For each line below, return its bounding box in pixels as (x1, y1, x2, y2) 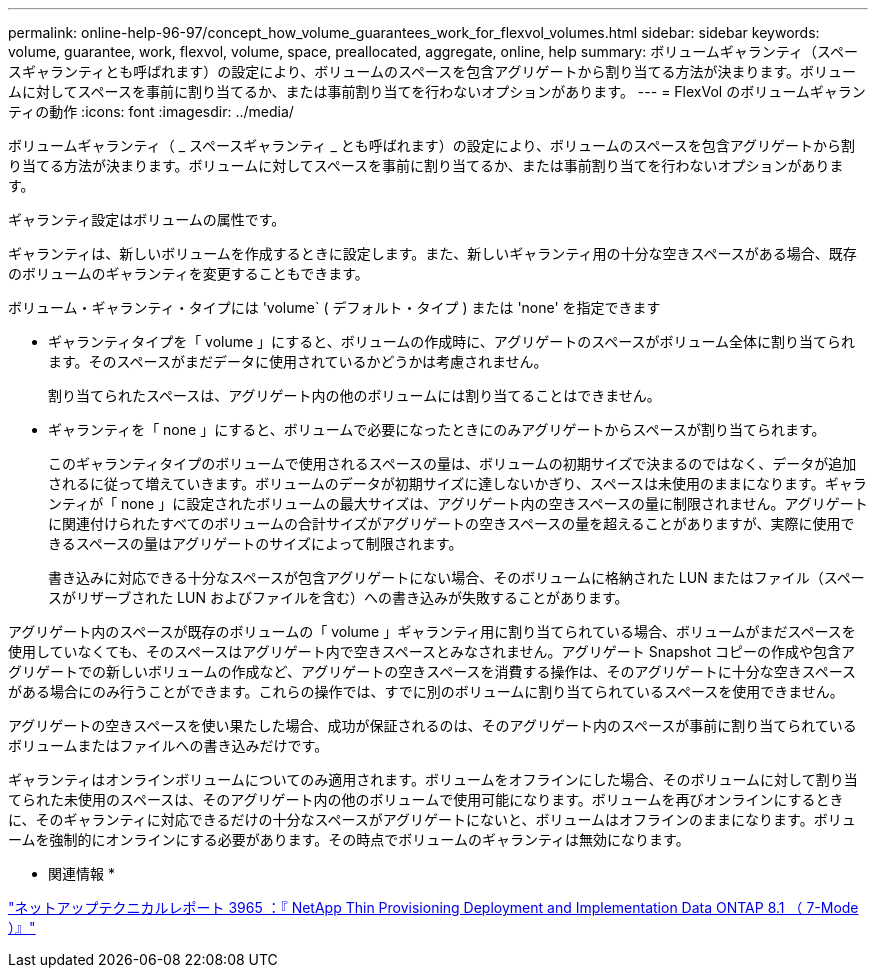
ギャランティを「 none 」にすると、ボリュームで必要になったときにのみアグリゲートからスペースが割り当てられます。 (48, 421, 826, 438)
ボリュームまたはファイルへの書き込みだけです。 (8, 737, 329, 754)
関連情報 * (48, 865, 115, 882)
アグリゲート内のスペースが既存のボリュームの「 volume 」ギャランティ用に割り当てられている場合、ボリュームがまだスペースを (8, 623, 856, 640)
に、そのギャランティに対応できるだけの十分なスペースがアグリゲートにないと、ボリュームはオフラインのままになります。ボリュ (8, 811, 856, 828)
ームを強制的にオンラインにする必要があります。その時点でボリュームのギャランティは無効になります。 (8, 831, 690, 848)
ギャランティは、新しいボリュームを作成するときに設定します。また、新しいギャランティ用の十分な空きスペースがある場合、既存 (8, 245, 857, 262)
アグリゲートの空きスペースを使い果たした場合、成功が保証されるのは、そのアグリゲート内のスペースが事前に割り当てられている (8, 717, 857, 734)
